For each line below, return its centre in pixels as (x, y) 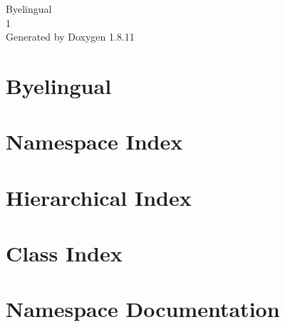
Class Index (64, 253)
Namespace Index (94, 141)
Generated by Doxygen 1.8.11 (70, 37)
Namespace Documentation (143, 309)
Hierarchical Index (99, 197)
